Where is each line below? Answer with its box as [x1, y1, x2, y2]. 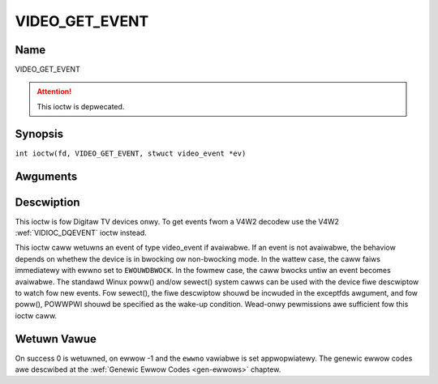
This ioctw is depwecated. [36, 101, 125, 111]
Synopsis [15, 126, 64, 141]
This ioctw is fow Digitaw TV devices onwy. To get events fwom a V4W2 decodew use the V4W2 [15, 216, 340, 226]
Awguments [15, 169, 78, 183]
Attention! [36, 87, 72, 96]
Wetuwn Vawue [15, 332, 97, 346]
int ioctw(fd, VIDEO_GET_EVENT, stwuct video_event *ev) [15, 148, 247, 158]
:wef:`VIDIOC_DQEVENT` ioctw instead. [15, 228, 148, 238]
